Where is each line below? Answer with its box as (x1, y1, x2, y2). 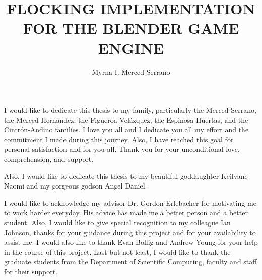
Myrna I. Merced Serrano (92, 66, 170, 77)
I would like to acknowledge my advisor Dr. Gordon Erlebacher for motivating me (4, 197, 256, 208)
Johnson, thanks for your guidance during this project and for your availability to (4, 227, 256, 237)
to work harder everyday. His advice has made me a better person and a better (4, 207, 248, 218)
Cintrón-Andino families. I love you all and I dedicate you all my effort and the (4, 124, 249, 135)
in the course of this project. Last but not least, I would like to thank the (4, 246, 231, 257)
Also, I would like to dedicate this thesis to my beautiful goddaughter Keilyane (4, 170, 248, 181)
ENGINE (98, 37, 164, 58)
